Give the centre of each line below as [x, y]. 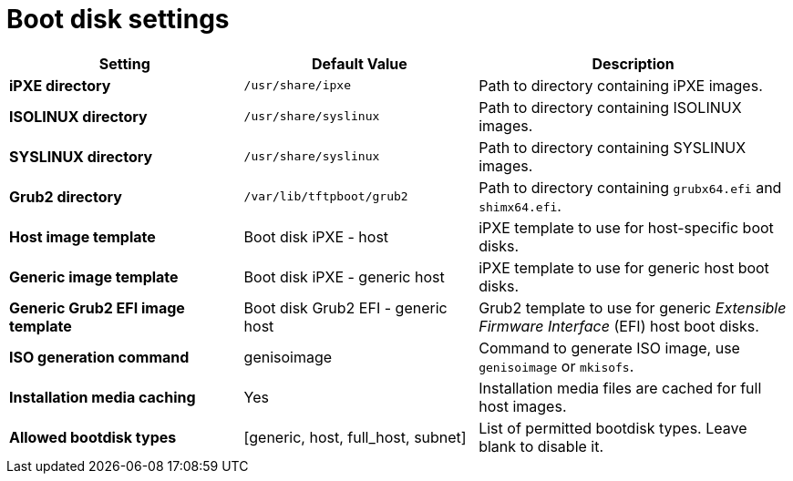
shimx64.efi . [520, 205]
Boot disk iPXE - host [316, 236]
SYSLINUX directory [81, 156]
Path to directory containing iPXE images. [621, 85]
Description [633, 63]
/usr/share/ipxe [297, 86]
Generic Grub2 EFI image [97, 307]
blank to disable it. [541, 446]
